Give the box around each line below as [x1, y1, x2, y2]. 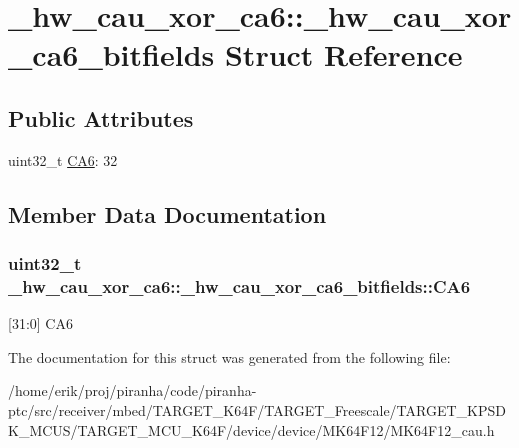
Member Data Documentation [8, 198, 327, 229]
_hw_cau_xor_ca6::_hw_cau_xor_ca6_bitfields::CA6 [8, 273, 471, 298]
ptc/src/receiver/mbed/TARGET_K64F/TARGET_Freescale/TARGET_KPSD [8, 400, 506, 421]
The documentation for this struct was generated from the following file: [8, 346, 451, 367]
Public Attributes [8, 102, 194, 133]
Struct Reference [224, 34, 463, 75]
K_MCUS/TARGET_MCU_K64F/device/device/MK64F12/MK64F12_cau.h [8, 419, 495, 440]
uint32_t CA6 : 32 [8, 149, 118, 170]
